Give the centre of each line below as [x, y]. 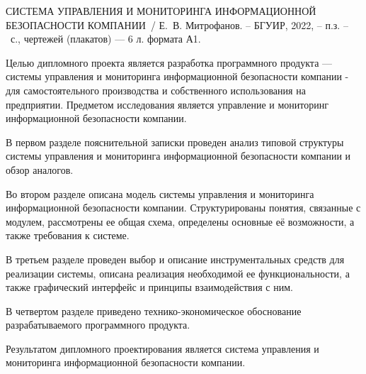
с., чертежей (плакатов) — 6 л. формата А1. [105, 39]
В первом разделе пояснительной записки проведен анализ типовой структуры [175, 142]
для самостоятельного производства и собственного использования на [156, 90]
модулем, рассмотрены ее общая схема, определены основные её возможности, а [180, 221]
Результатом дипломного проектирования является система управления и [162, 348]
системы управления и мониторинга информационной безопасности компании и [178, 156]
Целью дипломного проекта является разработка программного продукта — [169, 62]
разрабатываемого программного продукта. [98, 325]
